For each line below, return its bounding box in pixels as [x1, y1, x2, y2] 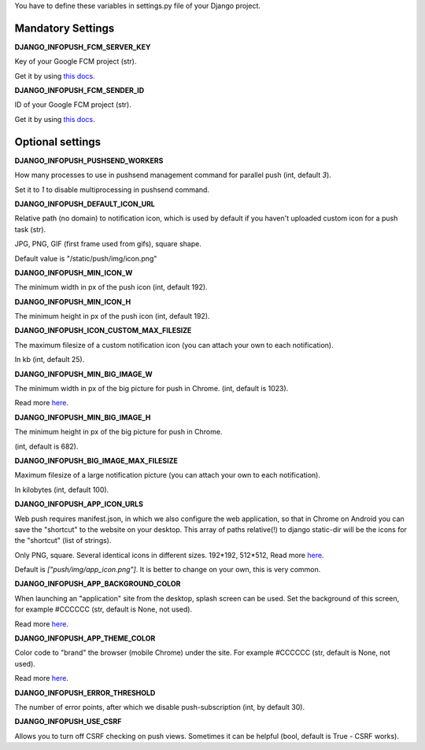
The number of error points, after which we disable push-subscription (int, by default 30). [14, 703, 305, 711]
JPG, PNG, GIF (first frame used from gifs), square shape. [14, 239, 202, 249]
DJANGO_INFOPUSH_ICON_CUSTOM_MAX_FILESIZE [14, 326, 192, 335]
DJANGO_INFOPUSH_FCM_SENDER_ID [14, 86, 145, 95]
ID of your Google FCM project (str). [14, 100, 131, 109]
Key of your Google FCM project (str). [14, 57, 137, 66]
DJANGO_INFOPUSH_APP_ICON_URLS [14, 500, 143, 509]
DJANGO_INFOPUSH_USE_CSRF [14, 717, 122, 726]
